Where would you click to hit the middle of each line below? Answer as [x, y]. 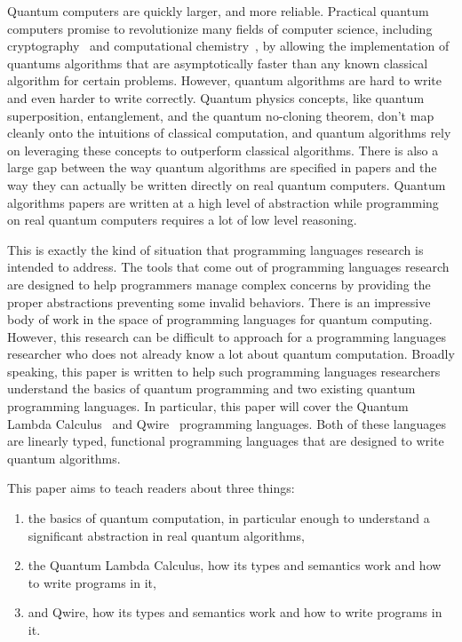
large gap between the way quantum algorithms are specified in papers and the [222, 167]
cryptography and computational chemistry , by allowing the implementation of [228, 46]
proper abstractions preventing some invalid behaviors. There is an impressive [219, 301]
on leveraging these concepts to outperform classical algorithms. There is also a [223, 150]
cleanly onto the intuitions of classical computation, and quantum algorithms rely [229, 133]
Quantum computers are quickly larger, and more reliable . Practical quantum [218, 11]
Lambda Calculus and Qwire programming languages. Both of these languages [227, 423]
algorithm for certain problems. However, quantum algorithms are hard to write [224, 80]
